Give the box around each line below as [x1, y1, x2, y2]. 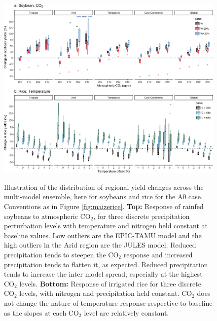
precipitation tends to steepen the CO [4, 250, 119, 260]
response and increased [123, 250, 193, 260]
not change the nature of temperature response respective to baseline [4, 298, 213, 308]
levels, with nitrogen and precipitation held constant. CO [19, 288, 192, 298]
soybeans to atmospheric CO [4, 211, 91, 221]
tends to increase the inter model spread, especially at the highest [4, 269, 203, 279]
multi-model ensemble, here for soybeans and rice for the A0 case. [4, 191, 203, 202]
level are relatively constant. [84, 307, 169, 318]
